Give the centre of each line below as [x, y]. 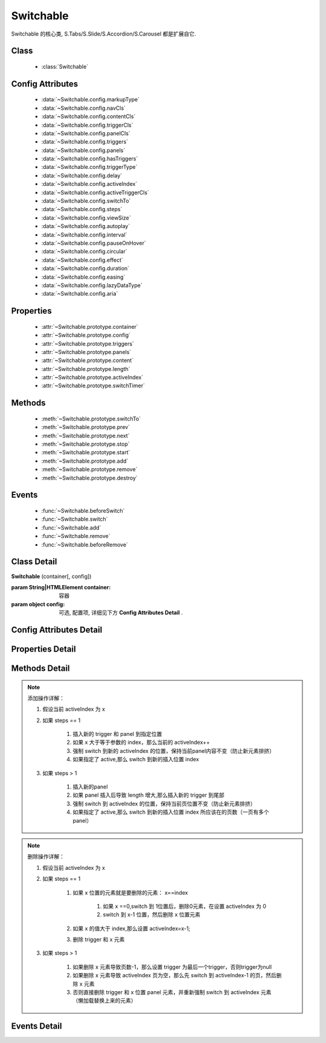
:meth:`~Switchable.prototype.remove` [89, 469]
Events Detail [37, 1026]
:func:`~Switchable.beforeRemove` [85, 544]
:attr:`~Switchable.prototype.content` [88, 360]
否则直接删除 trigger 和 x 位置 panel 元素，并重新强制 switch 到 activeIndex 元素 [172, 992]
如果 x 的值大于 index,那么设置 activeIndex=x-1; [131, 928]
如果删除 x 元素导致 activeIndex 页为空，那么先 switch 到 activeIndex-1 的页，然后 [175, 975]
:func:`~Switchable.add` [71, 527]
